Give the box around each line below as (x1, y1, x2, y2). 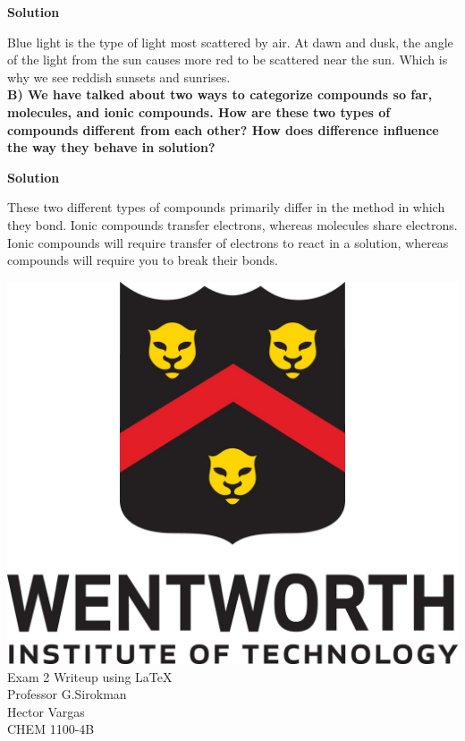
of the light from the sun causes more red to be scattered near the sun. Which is (7, 50, 448, 69)
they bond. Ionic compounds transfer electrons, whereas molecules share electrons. (7, 215, 458, 234)
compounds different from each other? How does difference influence (7, 120, 439, 139)
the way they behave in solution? (7, 138, 216, 157)
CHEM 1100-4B (7, 720, 95, 738)
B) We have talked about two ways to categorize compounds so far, (7, 85, 433, 104)
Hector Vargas (7, 702, 85, 720)
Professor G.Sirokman (7, 685, 127, 703)
